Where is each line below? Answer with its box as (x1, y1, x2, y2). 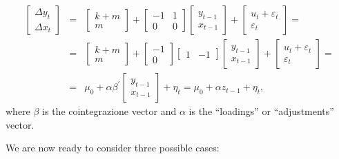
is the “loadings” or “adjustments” (188, 104, 334, 118)
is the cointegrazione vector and (42, 104, 177, 118)
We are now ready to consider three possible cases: (6, 140, 220, 155)
